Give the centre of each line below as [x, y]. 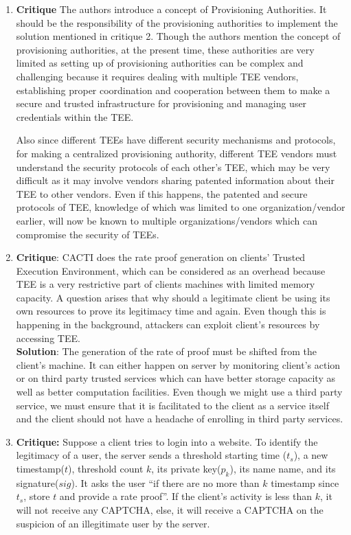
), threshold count [105, 468]
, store [37, 496]
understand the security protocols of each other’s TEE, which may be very [173, 167]
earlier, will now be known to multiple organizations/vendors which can [167, 220]
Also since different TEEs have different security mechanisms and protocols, [176, 140]
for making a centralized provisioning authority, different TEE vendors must [177, 153]
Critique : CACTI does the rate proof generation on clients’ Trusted [161, 257]
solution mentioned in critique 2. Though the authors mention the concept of [178, 36]
